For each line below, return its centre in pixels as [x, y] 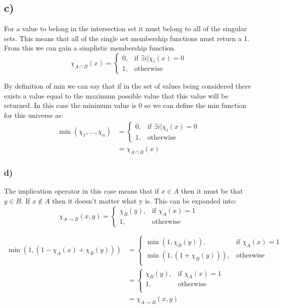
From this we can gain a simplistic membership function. [90, 48]
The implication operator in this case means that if [81, 191]
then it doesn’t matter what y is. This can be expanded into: [144, 201]
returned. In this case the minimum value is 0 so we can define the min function [125, 105]
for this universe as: [34, 115]
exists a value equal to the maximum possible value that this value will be [116, 95]
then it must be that [212, 191]
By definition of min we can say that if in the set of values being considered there [128, 85]
